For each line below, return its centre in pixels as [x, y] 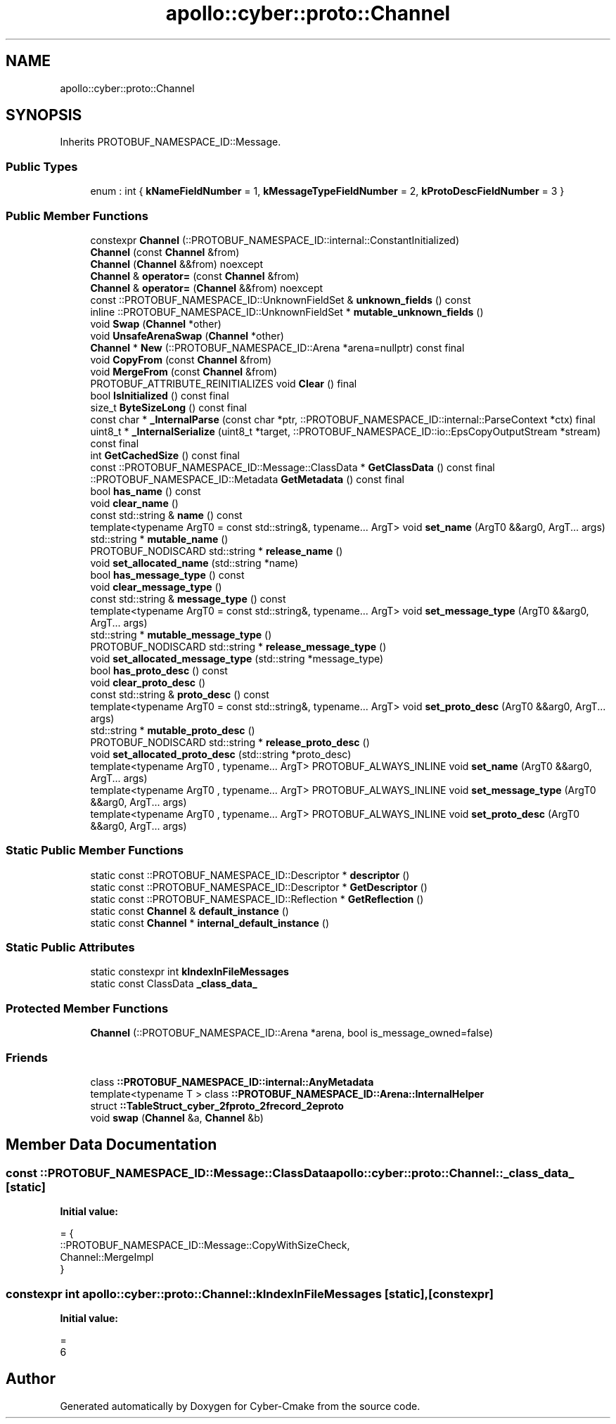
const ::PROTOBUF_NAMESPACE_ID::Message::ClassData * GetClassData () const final [293, 467]
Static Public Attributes [70, 948]
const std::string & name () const [166, 515]
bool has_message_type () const [167, 575]
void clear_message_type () [156, 586]
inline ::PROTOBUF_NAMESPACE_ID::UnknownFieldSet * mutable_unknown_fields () [287, 312]
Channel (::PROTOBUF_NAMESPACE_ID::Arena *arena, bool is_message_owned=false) [292, 1033]
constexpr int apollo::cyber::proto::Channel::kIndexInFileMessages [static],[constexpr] [250, 1294]
